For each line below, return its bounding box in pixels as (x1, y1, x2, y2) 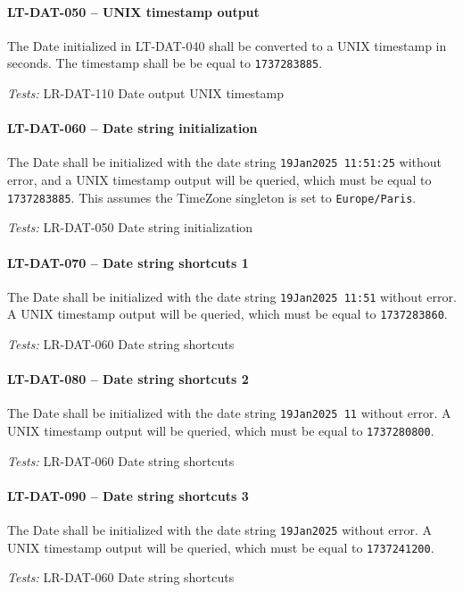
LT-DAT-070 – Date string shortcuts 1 (7, 253, 249, 271)
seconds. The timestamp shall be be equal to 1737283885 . (7, 54, 323, 72)
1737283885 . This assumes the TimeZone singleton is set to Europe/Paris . (7, 188, 417, 206)
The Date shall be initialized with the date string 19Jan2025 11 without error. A (7, 404, 451, 422)
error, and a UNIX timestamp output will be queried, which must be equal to (7, 171, 432, 189)
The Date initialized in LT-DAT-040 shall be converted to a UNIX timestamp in (7, 36, 447, 54)
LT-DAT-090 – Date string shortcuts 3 (7, 486, 249, 504)
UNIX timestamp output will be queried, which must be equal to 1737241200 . (7, 538, 434, 556)
